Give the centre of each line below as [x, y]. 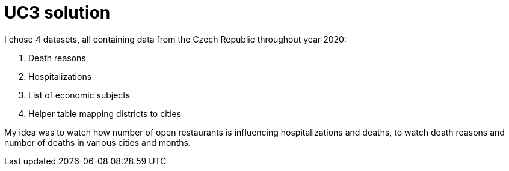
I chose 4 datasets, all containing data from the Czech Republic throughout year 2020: [175, 39]
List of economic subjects [79, 95]
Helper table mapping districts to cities [105, 113]
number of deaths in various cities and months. [97, 142]
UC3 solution [57, 13]
